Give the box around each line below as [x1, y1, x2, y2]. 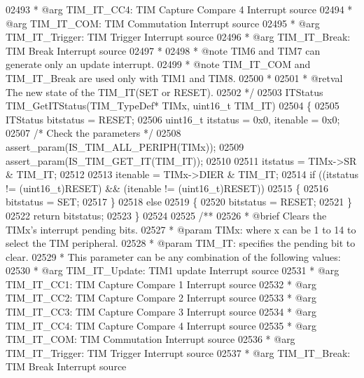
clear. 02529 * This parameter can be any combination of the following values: [6, 249, 341, 264]
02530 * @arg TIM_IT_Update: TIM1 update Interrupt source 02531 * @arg [6, 263, 339, 278]
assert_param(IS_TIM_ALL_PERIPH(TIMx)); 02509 [6, 139, 244, 154]
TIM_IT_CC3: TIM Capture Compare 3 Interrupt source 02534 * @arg [6, 304, 317, 319]
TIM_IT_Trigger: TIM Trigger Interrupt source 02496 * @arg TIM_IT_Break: [6, 29, 351, 44]
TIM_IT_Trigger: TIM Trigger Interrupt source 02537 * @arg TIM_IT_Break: [6, 345, 351, 360]
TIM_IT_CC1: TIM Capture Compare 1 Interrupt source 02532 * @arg [6, 276, 317, 291]
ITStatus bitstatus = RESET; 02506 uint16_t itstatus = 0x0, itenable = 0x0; [6, 112, 340, 126]
